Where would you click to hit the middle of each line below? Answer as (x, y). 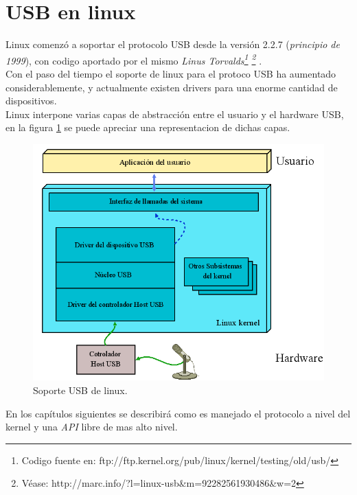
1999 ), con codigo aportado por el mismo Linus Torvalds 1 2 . (134, 59)
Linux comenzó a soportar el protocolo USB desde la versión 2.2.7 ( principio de (173, 44)
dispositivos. (31, 101)
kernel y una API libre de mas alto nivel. (92, 427)
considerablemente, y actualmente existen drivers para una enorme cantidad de (172, 87)
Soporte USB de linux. (80, 390)
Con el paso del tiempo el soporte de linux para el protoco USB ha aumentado (171, 73)
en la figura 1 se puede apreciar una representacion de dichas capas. (148, 127)
